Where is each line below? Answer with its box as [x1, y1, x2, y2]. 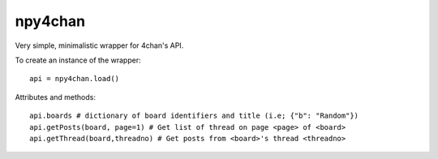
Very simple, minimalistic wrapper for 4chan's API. [15, 41, 184, 50]
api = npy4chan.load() [29, 74, 120, 84]
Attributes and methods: [15, 92, 97, 101]
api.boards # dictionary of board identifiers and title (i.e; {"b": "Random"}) [29, 111, 359, 121]
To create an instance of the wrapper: [15, 55, 141, 65]
